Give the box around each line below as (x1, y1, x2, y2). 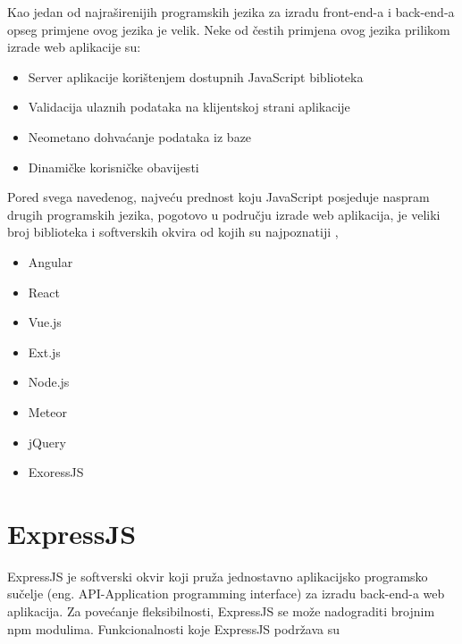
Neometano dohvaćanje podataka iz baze (28, 127, 252, 146)
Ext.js (28, 342, 61, 361)
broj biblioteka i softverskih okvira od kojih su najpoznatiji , (7, 222, 339, 241)
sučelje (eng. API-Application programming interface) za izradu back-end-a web (7, 584, 445, 603)
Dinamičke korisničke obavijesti (28, 157, 199, 176)
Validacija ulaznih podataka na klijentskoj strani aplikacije (28, 97, 350, 116)
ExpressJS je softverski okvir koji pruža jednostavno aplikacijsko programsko (7, 566, 428, 585)
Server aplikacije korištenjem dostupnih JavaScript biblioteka (28, 67, 364, 86)
